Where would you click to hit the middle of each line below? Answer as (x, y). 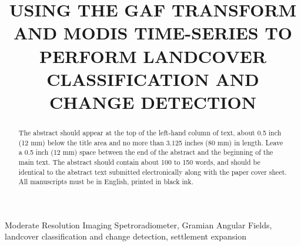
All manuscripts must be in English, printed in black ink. (106, 182)
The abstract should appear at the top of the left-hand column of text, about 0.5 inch (150, 132)
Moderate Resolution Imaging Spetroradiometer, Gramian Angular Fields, (138, 225)
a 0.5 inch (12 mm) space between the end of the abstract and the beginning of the (146, 152)
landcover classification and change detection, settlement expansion (126, 236)
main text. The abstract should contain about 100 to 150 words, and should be (139, 162)
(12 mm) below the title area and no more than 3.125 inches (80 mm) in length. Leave (151, 142)
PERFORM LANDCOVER (153, 56)
